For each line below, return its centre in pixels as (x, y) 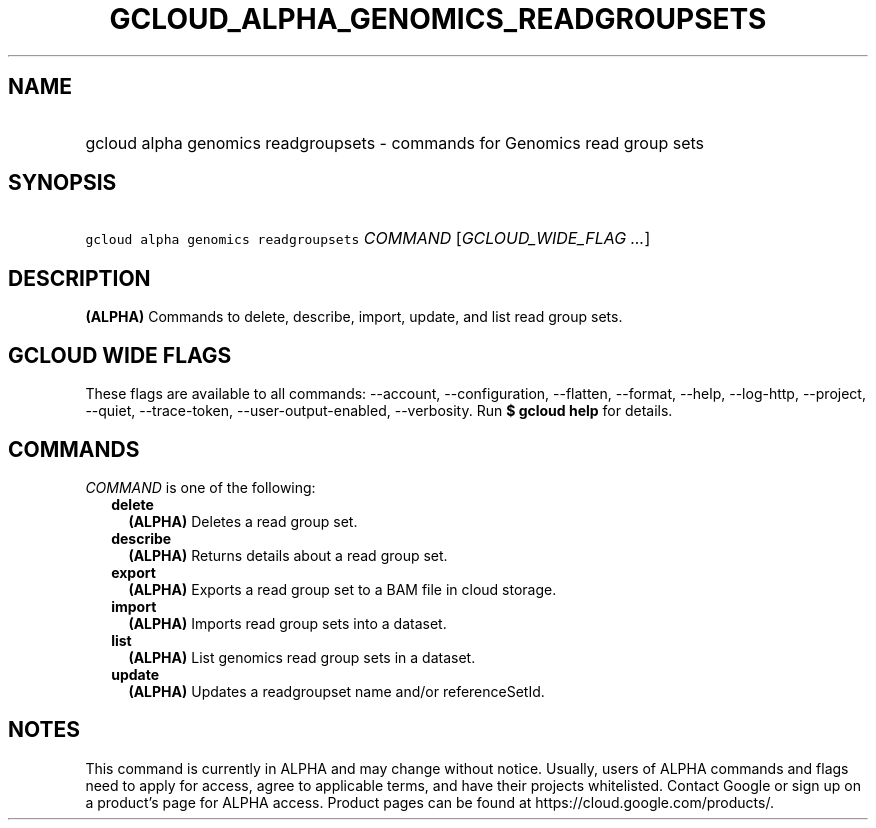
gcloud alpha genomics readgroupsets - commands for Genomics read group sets (394, 142)
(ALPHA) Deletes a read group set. (243, 521)
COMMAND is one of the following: (200, 487)
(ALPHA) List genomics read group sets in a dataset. (302, 657)
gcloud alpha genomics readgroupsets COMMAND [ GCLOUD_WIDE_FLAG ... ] (368, 238)
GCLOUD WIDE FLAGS (120, 355)
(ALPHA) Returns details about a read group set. (288, 555)
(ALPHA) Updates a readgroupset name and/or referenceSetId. (336, 691)
